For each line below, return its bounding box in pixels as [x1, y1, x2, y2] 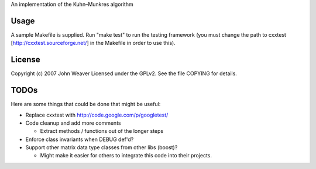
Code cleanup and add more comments [25, 119, 121, 126]
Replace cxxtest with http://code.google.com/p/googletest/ [25, 111, 169, 118]
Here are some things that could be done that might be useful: [11, 101, 161, 108]
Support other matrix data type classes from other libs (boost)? [25, 144, 178, 151]
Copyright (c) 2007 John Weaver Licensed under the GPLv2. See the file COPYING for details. [11, 70, 237, 77]
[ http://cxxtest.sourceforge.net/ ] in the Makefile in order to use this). [11, 40, 176, 47]
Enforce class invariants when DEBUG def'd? [25, 136, 134, 143]
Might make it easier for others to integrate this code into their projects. [40, 152, 212, 159]
